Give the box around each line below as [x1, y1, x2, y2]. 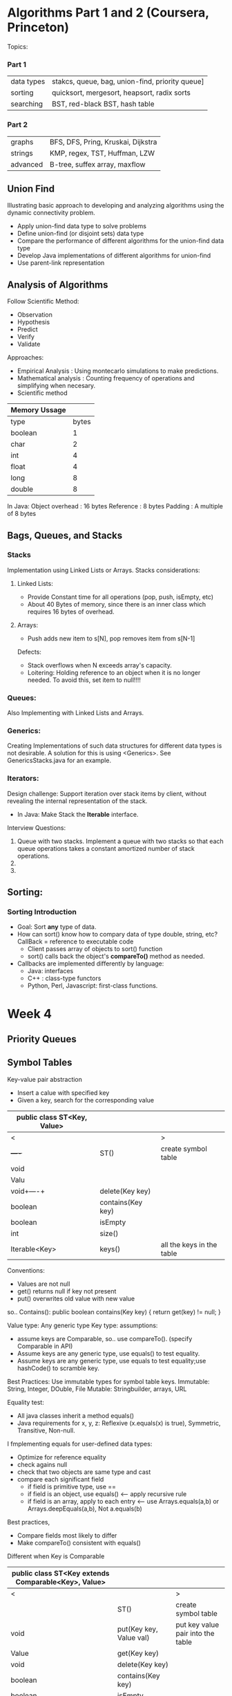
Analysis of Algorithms [7, 279, 108, 291]
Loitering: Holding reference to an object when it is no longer [27, 668, 201, 676]
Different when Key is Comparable [7, 1551, 105, 1560]
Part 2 [7, 120, 28, 129]
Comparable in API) [17, 1342, 73, 1350]
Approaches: [7, 353, 44, 362]
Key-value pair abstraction [7, 1075, 83, 1083]
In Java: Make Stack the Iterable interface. [17, 810, 139, 818]
